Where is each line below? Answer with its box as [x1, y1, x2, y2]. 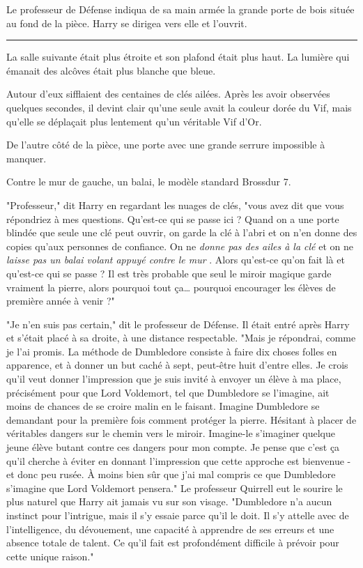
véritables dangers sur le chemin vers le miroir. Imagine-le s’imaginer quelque [6, 426, 335, 440]
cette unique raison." [6, 548, 94, 563]
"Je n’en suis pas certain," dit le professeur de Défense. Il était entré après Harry [6, 316, 350, 331]
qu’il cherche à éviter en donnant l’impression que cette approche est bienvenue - [6, 453, 351, 468]
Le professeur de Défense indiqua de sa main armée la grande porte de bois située [6, 2, 355, 16]
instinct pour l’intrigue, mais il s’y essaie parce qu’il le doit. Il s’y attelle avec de [6, 508, 349, 522]
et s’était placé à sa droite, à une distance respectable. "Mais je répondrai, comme [6, 330, 356, 345]
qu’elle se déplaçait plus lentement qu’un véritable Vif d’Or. [6, 114, 262, 128]
